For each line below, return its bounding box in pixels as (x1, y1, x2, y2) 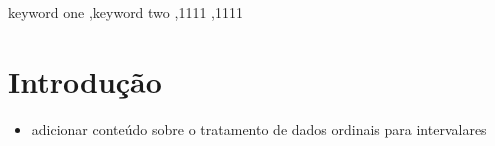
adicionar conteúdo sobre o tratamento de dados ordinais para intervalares (31, 118, 487, 139)
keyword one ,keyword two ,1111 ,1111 (8, 2, 243, 22)
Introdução (8, 60, 162, 101)
